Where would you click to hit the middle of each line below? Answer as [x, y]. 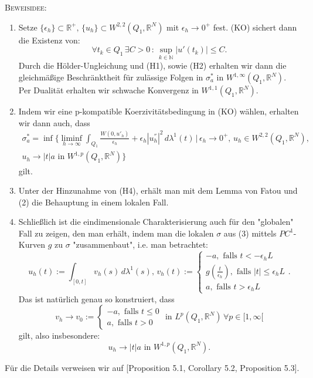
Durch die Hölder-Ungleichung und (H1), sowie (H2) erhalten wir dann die [152, 65]
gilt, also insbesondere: [59, 335]
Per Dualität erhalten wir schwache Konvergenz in [108, 90]
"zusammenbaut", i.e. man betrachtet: [140, 244]
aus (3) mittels [250, 233]
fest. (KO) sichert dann [255, 27]
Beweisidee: [26, 7]
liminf [72, 138]
